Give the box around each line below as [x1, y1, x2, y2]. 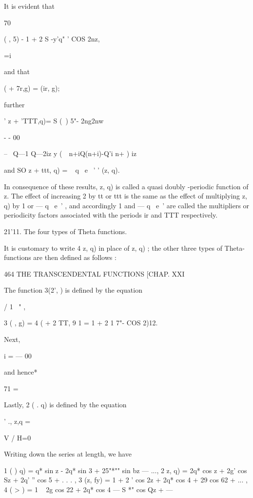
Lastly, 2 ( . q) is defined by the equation [4, 399, 127, 410]
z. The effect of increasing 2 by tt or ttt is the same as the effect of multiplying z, [4, 191, 247, 201]
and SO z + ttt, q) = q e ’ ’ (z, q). [4, 164, 120, 175]
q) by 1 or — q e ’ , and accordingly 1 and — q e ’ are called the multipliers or [4, 200, 250, 210]
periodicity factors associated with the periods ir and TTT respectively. [4, 210, 218, 220]
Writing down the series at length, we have [4, 449, 132, 459]
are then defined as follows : [33, 252, 117, 262]
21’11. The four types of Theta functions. [4, 226, 127, 236]
